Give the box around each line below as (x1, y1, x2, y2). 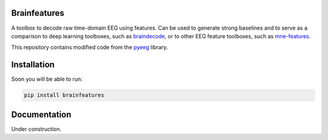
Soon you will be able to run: (11, 76, 83, 83)
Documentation (11, 109, 72, 119)
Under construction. (11, 125, 62, 133)
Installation (11, 59, 55, 70)
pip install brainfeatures (24, 92, 104, 99)
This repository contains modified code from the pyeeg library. (11, 44, 168, 51)
